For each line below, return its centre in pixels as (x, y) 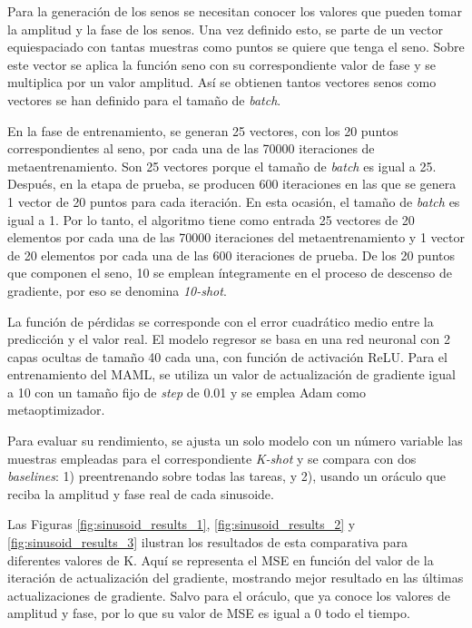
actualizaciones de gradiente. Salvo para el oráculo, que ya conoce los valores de (229, 595)
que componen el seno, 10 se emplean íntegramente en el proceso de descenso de (230, 273)
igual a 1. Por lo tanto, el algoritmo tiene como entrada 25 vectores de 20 (211, 219)
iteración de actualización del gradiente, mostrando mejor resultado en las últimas (236, 578)
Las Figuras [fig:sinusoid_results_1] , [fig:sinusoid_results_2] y (182, 524)
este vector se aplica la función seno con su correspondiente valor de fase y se (221, 64)
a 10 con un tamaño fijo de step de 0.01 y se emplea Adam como (187, 392)
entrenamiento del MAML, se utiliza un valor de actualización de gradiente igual (231, 374)
